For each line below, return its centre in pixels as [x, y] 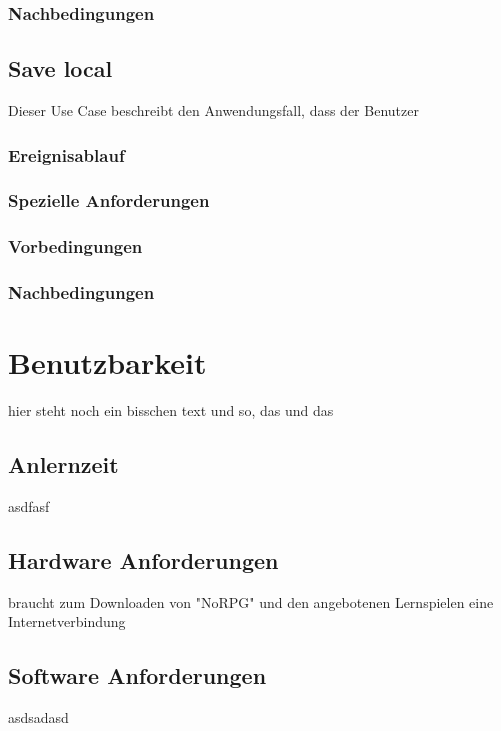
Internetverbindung [67, 621]
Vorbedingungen [75, 246]
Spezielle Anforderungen [109, 200]
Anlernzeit [63, 464]
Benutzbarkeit [107, 362]
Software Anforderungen [137, 675]
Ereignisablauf [66, 154]
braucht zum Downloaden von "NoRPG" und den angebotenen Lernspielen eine [251, 601]
